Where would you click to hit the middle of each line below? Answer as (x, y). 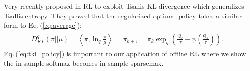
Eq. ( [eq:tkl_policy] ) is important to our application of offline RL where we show (125, 53)
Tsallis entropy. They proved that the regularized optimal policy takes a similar (123, 15)
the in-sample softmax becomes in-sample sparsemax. (84, 63)
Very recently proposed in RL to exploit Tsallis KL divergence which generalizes (124, 6)
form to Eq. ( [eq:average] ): (43, 25)
